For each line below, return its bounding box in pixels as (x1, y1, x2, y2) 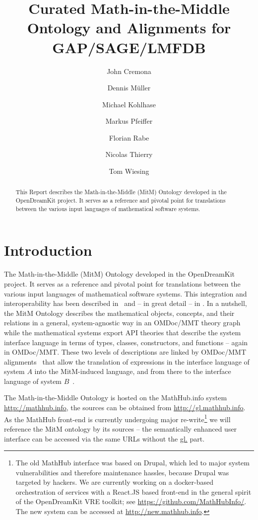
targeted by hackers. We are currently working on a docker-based (15, 477, 214, 487)
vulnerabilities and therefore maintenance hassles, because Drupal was (15, 467, 229, 477)
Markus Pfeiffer (105, 116, 153, 126)
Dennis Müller (107, 82, 151, 93)
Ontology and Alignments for (27, 17, 231, 38)
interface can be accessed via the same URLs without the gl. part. (4, 433, 205, 444)
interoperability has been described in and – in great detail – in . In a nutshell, (4, 298, 247, 308)
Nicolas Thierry (105, 149, 153, 159)
